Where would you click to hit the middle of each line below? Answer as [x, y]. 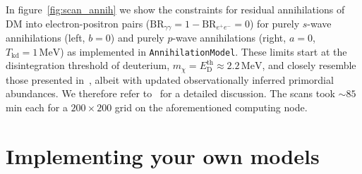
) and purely [137, 38]
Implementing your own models [163, 155]
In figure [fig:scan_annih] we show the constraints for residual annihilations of [175, 9]
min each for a [37, 107]
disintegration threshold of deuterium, [88, 65]
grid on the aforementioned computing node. [211, 107]
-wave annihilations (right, [229, 38]
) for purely [275, 23]
